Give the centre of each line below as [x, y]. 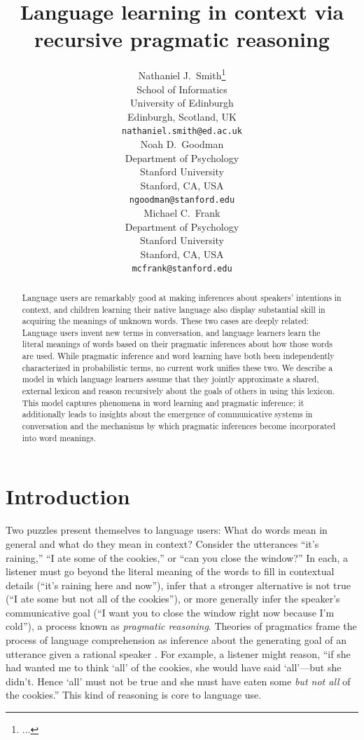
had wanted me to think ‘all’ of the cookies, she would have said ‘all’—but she [174, 667]
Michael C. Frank [182, 213]
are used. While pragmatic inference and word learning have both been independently [178, 356]
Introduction [68, 496]
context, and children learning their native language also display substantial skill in [174, 309]
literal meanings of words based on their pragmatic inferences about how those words [177, 344]
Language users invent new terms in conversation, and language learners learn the [171, 332]
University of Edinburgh [182, 103]
